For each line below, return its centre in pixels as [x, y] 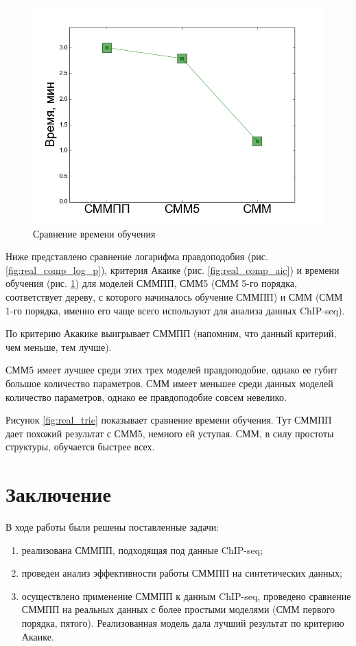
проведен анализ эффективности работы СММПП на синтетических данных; [182, 573]
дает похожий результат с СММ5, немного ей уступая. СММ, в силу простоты [170, 433]
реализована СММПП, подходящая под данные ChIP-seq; [142, 550]
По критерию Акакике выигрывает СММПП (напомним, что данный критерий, [171, 333]
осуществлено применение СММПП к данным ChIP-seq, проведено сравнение [186, 596]
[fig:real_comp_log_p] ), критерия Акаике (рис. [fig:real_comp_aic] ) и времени [173, 269]
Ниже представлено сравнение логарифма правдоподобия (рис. [137, 256]
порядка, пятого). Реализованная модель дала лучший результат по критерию [183, 623]
